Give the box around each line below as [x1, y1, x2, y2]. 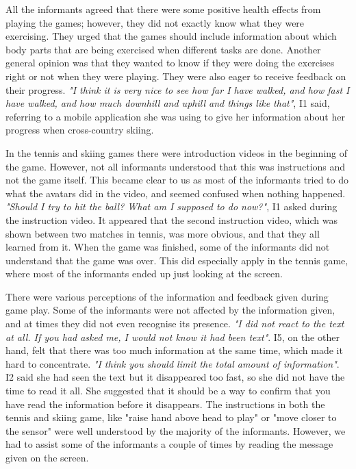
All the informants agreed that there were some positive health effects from [5, 2, 321, 16]
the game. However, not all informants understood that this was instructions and [5, 159, 346, 173]
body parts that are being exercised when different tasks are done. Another [5, 42, 321, 56]
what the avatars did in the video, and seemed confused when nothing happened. [5, 186, 346, 200]
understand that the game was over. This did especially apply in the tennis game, [5, 253, 348, 267]
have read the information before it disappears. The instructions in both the [5, 396, 325, 411]
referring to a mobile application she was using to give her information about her [5, 109, 345, 123]
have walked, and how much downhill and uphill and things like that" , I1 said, [5, 96, 330, 110]
